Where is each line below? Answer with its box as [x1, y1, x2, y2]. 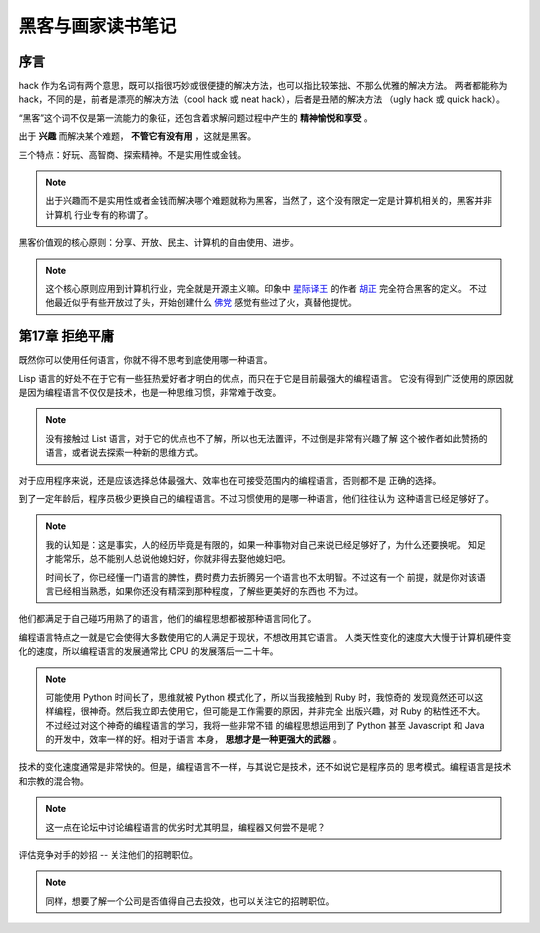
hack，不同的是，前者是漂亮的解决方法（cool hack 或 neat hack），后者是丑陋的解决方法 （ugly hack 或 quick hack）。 [18, 93, 505, 105]
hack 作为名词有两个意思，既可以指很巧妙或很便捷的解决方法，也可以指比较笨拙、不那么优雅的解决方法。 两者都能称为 [18, 80, 508, 92]
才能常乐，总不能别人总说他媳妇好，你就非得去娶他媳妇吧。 [45, 553, 291, 565]
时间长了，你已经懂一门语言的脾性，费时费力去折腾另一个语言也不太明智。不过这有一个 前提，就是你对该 [45, 571, 477, 583]
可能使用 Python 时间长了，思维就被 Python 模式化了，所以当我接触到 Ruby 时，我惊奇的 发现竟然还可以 [45, 691, 475, 703]
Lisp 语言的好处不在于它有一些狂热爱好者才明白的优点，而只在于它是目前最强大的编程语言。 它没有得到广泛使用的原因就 [18, 372, 514, 384]
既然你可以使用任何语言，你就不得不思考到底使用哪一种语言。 [18, 354, 273, 366]
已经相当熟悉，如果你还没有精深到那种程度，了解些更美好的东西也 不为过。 [53, 585, 364, 597]
